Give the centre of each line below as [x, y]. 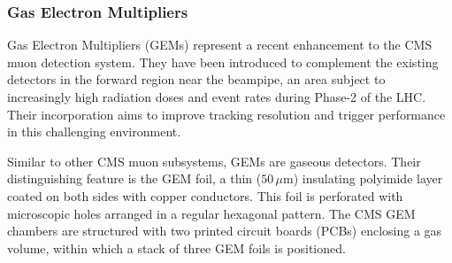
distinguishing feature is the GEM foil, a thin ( [134, 178]
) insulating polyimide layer [368, 178]
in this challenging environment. [94, 131]
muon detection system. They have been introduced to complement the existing [223, 62]
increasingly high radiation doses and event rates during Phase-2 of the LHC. [217, 97]
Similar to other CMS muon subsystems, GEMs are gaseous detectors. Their [214, 161]
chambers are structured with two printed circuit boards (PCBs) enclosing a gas [225, 231]
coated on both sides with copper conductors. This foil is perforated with [205, 195]
